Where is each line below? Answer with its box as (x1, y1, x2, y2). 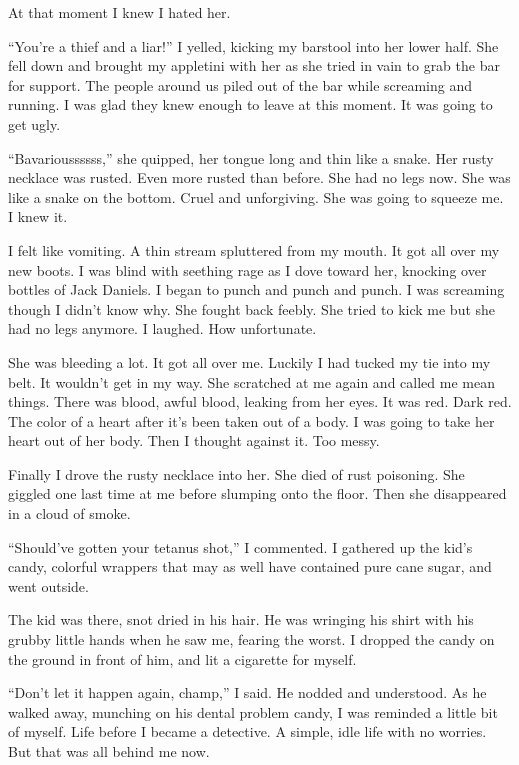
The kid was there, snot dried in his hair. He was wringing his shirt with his (8, 609, 474, 630)
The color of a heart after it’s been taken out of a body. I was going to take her (8, 410, 495, 431)
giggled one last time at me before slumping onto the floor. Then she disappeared (8, 483, 507, 504)
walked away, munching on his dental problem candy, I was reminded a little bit (8, 701, 498, 722)
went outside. (8, 575, 89, 596)
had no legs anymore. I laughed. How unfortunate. (8, 318, 317, 339)
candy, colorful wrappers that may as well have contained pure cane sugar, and (8, 556, 492, 577)
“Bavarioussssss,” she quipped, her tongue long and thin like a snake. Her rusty (8, 147, 494, 168)
